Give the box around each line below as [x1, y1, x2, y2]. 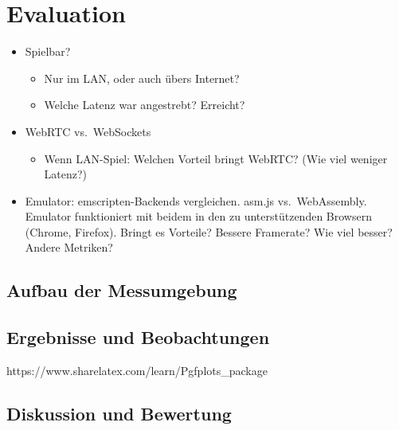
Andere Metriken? [25, 239, 113, 256]
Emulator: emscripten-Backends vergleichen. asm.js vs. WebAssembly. [25, 192, 367, 209]
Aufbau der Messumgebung [6, 278, 237, 303]
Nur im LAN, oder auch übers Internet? [44, 69, 240, 86]
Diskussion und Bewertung [6, 401, 232, 426]
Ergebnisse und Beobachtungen [6, 325, 270, 350]
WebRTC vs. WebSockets [25, 123, 151, 139]
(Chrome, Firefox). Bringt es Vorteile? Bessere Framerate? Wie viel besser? [25, 223, 393, 240]
